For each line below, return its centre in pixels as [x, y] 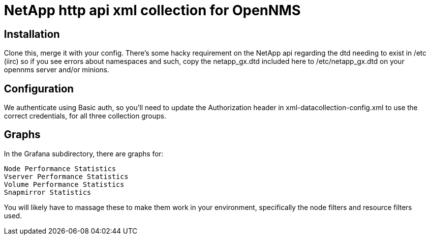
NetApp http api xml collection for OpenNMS [153, 10]
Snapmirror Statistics [48, 192]
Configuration [39, 89]
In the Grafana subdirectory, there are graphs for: [84, 153]
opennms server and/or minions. [57, 70]
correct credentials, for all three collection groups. [85, 116]
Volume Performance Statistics [64, 184]
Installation [32, 34]
